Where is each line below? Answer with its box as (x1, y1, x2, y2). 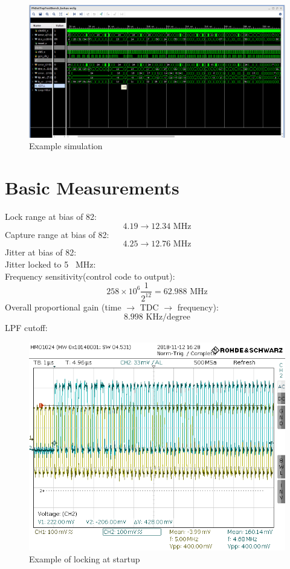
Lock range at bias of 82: (5, 210, 97, 223)
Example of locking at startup (29, 552, 140, 565)
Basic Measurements (5, 175, 179, 200)
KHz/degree (146, 313, 191, 322)
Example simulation (29, 140, 103, 152)
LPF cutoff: (5, 321, 48, 334)
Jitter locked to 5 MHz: (5, 257, 96, 270)
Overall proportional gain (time (5, 300, 121, 313)
